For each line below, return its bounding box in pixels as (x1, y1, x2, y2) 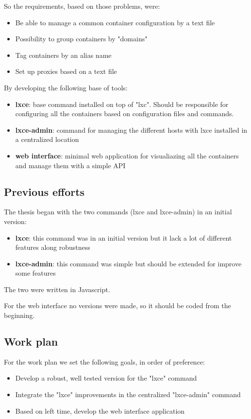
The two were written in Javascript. (4, 284, 110, 294)
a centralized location (15, 134, 79, 144)
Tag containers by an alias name (15, 50, 112, 60)
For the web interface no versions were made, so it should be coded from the (4, 300, 231, 311)
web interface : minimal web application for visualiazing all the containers (15, 150, 239, 160)
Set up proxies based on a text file (15, 66, 117, 76)
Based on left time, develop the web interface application (15, 405, 185, 416)
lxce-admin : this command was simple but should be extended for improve (15, 258, 242, 268)
